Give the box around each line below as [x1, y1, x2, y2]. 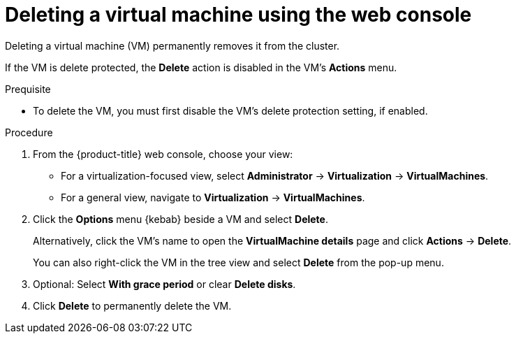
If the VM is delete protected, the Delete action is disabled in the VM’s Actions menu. [5, 61, 397, 73]
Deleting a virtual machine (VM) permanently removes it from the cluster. [5, 39, 340, 52]
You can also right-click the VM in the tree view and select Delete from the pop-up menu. [33, 256, 444, 268]
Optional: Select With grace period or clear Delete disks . [33, 277, 296, 290]
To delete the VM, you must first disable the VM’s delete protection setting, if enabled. [33, 104, 428, 117]
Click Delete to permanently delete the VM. [33, 299, 232, 312]
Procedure [5, 126, 53, 138]
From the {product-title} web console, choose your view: [33, 147, 293, 160]
